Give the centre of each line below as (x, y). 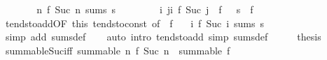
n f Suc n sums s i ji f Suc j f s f (145, 9)
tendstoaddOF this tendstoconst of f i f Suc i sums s (135, 23)
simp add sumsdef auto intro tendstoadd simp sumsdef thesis (163, 37)
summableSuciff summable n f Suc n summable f (118, 50)
